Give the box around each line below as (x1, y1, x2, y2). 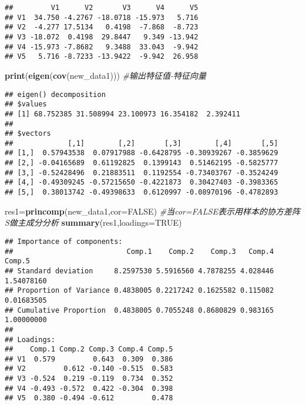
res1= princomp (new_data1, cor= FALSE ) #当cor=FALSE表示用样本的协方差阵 (5, 205, 300, 217)
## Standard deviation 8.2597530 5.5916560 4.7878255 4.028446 (5, 266, 274, 275)
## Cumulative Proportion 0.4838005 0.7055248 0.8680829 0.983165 (5, 306, 274, 314)
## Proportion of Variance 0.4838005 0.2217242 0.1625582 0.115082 (5, 286, 274, 295)
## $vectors (5, 129, 51, 138)
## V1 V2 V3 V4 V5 (5, 4, 199, 12)
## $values (5, 100, 47, 109)
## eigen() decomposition (5, 90, 106, 99)
